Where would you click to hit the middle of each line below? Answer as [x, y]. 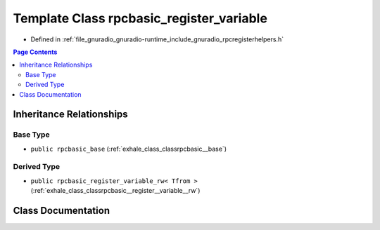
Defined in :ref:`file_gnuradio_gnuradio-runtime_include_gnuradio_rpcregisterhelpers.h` [157, 39]
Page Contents [35, 52]
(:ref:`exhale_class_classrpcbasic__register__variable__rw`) [115, 191]
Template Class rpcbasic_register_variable [140, 18]
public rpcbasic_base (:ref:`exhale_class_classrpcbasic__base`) [128, 149]
